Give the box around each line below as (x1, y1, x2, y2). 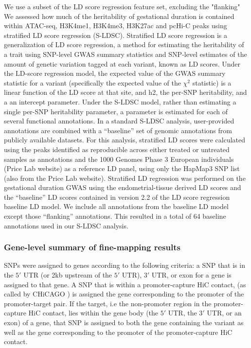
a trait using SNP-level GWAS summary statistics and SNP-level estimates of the (4, 49, 247, 59)
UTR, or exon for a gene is (151, 270, 232, 280)
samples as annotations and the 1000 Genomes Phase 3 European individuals (4, 154, 234, 164)
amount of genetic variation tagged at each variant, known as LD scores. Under (4, 58, 241, 69)
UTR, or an (207, 308, 242, 318)
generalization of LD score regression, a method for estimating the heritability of (4, 39, 244, 50)
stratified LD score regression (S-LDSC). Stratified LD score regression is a (4, 30, 228, 40)
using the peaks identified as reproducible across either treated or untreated (4, 144, 230, 154)
